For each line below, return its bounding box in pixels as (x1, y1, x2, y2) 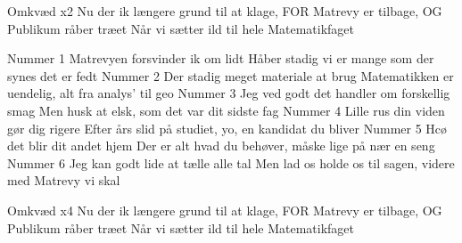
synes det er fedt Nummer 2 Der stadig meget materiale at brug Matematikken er (7, 66, 454, 85)
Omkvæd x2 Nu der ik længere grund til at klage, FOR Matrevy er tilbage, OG (7, 2, 442, 20)
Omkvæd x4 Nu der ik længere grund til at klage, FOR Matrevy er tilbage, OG (7, 200, 442, 219)
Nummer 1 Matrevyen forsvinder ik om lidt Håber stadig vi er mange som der (7, 49, 434, 68)
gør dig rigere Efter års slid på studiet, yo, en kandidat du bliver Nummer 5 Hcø (7, 118, 448, 137)
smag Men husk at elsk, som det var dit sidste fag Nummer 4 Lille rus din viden (7, 101, 445, 119)
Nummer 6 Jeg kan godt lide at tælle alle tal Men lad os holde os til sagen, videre (7, 153, 455, 172)
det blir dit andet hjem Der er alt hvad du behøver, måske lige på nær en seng (7, 136, 435, 155)
